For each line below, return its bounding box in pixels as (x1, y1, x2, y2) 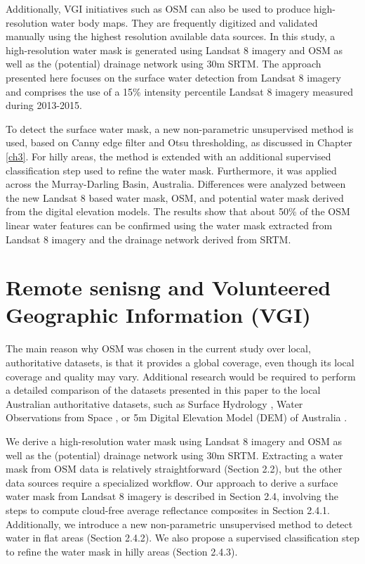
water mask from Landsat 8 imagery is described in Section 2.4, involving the (6, 489, 338, 504)
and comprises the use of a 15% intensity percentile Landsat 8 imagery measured (6, 84, 354, 98)
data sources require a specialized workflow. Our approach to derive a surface (6, 475, 338, 489)
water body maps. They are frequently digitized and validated (51, 15, 318, 30)
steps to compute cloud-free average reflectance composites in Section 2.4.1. (6, 502, 330, 517)
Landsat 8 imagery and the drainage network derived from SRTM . (6, 231, 291, 246)
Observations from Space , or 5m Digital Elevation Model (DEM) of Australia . (6, 410, 347, 425)
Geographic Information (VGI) (6, 300, 311, 329)
